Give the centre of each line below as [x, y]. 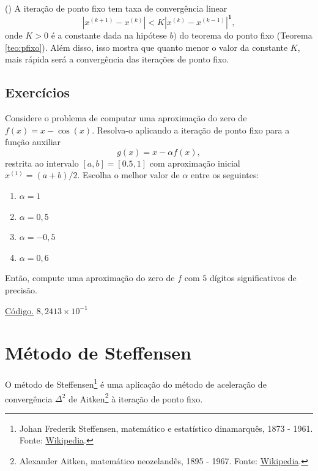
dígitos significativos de [253, 278]
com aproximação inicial [195, 163]
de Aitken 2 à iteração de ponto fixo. [136, 398]
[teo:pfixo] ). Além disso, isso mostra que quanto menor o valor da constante [146, 47]
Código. [20, 310]
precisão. [21, 290]
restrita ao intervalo [42, 163]
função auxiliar [33, 142]
